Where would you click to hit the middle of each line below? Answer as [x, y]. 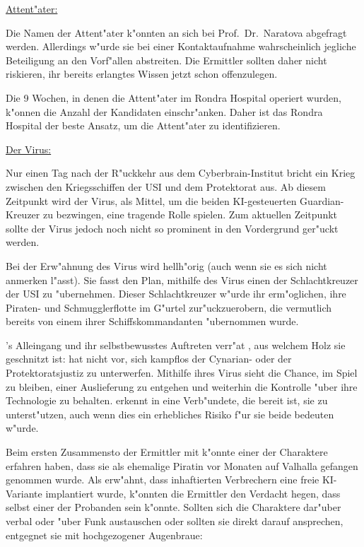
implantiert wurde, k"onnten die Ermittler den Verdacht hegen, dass [193, 493]
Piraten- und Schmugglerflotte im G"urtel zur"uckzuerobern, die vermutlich [169, 307]
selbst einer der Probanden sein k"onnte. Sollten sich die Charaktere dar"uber [174, 507]
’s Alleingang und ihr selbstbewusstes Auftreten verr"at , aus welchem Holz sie [176, 345]
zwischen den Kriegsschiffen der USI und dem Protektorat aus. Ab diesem [166, 186]
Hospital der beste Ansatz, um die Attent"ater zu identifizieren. [143, 125]
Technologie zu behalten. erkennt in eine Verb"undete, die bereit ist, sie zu [167, 400]
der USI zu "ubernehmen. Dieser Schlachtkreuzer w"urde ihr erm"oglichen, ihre [176, 294]
